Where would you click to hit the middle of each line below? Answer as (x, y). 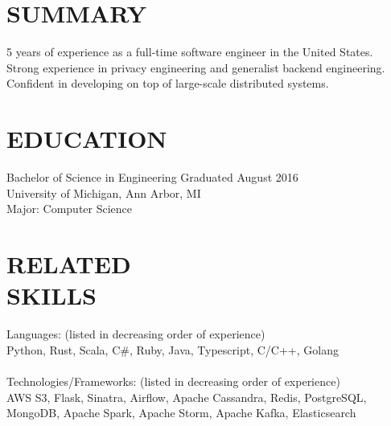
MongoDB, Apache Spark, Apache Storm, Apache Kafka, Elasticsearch (181, 413)
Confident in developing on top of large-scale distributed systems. (168, 83)
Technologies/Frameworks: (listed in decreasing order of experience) (173, 381)
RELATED (69, 264)
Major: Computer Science (70, 209)
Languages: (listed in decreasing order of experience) (136, 334)
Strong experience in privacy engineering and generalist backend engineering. (196, 67)
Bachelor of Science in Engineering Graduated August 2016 (152, 177)
